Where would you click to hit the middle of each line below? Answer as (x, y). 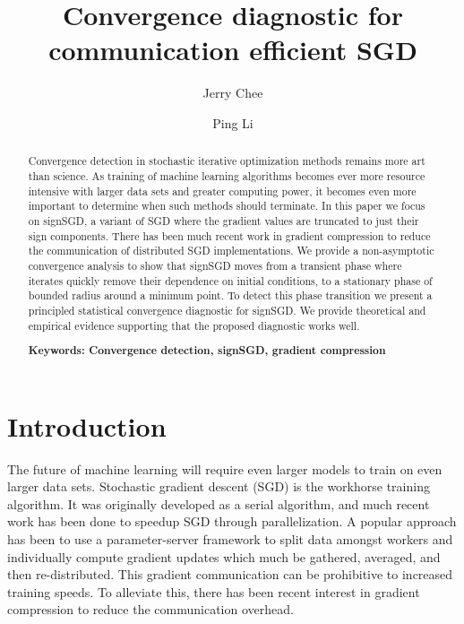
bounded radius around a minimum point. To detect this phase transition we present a (230, 295)
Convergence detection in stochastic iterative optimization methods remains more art (227, 161)
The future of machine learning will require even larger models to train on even (225, 468)
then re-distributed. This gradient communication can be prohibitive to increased (230, 574)
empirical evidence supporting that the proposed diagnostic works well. (194, 325)
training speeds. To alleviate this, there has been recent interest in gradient (214, 591)
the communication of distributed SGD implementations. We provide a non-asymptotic (231, 251)
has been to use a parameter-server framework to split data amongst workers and (230, 539)
